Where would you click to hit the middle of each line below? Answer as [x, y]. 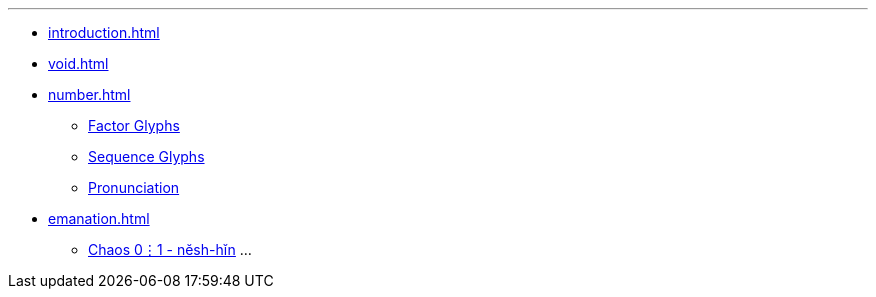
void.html [78, 63]
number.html [89, 94]
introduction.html [104, 32]
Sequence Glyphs [146, 156]
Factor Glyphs [134, 125]
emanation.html [99, 218]
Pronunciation [134, 187]
